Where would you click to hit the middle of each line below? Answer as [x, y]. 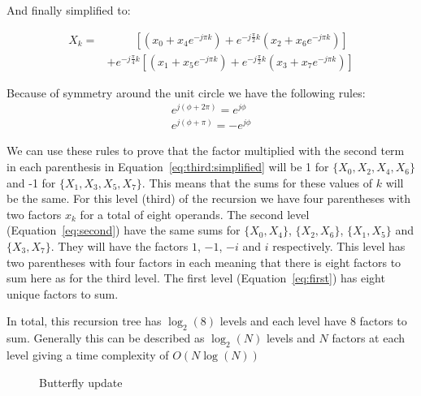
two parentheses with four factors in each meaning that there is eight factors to [204, 262]
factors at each [369, 338]
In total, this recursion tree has [84, 321]
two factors [34, 214]
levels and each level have [283, 321]
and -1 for [31, 182]
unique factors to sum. [63, 293]
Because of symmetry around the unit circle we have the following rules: [186, 92]
